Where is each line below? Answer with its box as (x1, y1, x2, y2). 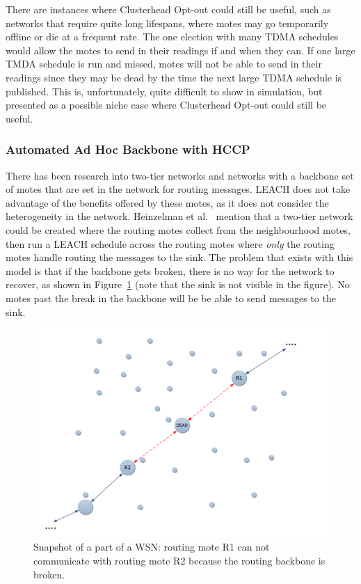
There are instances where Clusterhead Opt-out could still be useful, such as (6, 2, 331, 16)
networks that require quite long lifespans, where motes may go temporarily (6, 15, 329, 30)
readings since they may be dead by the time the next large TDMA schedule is (6, 70, 342, 84)
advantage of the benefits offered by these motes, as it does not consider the (6, 195, 329, 210)
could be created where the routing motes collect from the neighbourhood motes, (6, 222, 351, 237)
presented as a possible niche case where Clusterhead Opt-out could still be (6, 97, 327, 112)
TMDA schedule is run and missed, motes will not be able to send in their (6, 56, 322, 71)
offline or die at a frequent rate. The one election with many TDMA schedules (6, 29, 339, 44)
